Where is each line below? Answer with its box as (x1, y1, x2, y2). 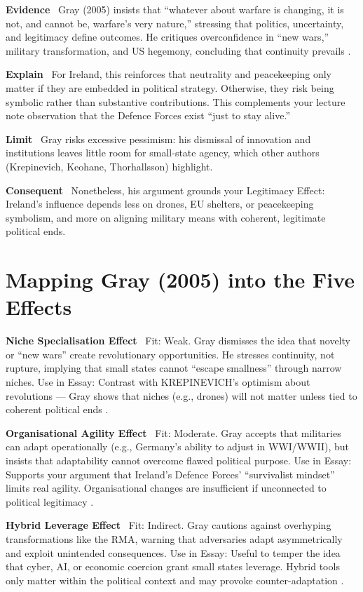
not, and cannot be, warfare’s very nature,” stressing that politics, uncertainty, (6, 15, 344, 30)
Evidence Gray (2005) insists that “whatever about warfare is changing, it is (6, 2, 344, 16)
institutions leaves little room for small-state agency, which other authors (6, 145, 320, 160)
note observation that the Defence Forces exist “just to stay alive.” (6, 108, 291, 123)
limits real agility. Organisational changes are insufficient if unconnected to (6, 480, 327, 495)
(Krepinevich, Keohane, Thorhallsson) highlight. (6, 159, 213, 173)
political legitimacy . (6, 494, 94, 509)
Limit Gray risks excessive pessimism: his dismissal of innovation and (6, 131, 311, 146)
